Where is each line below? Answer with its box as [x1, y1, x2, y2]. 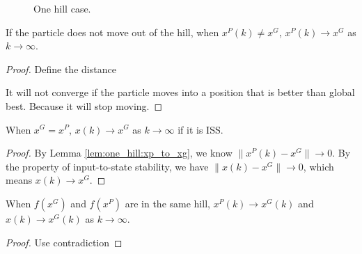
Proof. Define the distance [6, 61, 116, 76]
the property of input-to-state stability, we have [6, 159, 209, 173]
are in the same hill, [125, 196, 210, 210]
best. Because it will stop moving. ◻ [6, 98, 163, 113]
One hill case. [33, 1, 91, 15]
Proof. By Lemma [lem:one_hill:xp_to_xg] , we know [6, 145, 233, 160]
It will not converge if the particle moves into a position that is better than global [6, 85, 355, 100]
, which [303, 159, 334, 173]
